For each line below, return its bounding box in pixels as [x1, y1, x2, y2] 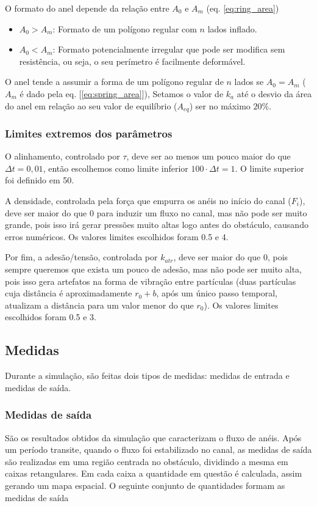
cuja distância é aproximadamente [5, 287, 132, 299]
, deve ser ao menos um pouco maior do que [126, 150, 291, 163]
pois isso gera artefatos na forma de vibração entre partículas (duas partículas [5, 274, 296, 287]
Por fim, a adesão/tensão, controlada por [5, 251, 158, 263]
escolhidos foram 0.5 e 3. [5, 310, 96, 323]
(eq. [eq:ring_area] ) [206, 2, 279, 14]
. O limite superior [235, 161, 304, 174]
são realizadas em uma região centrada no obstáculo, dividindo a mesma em [5, 455, 288, 468]
